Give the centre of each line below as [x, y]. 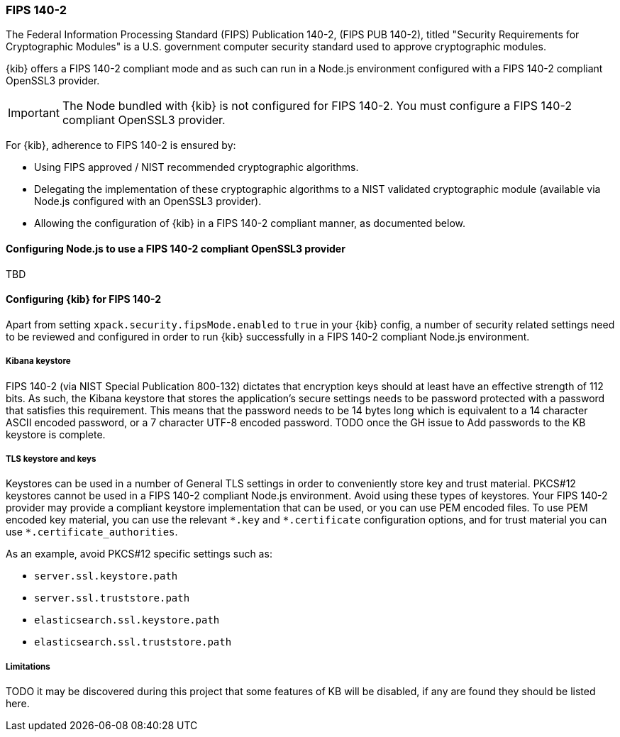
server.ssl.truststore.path [112, 598]
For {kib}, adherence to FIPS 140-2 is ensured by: [121, 145]
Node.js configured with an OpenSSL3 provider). [148, 201]
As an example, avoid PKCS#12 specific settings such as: [139, 554]
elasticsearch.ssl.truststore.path [133, 642]
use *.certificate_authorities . [92, 532]
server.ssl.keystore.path [106, 576]
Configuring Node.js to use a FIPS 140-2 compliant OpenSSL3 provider [176, 248]
